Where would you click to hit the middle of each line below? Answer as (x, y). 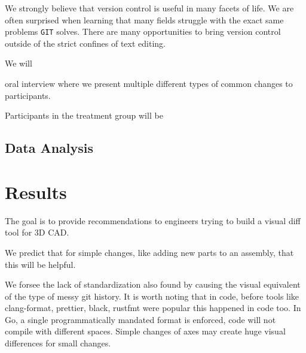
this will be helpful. (40, 264)
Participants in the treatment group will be (84, 115)
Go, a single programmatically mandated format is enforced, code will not (140, 319)
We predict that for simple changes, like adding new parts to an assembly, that (149, 252)
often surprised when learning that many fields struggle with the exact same (144, 19)
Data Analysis (49, 148)
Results (36, 191)
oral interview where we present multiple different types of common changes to (149, 84)
